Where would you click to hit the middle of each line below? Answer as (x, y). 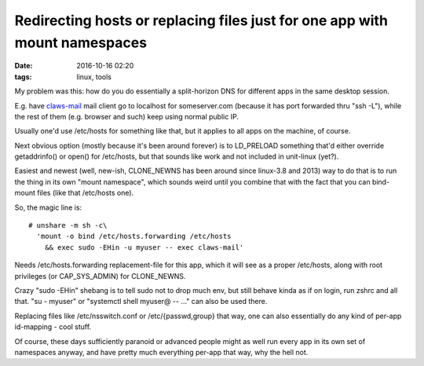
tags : (23, 77)
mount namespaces (81, 42)
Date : (24, 66)
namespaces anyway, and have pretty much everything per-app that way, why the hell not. (161, 352)
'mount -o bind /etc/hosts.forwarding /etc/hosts (134, 236)
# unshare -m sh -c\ (68, 225)
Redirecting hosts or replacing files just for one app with (201, 20)
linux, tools (94, 77)
